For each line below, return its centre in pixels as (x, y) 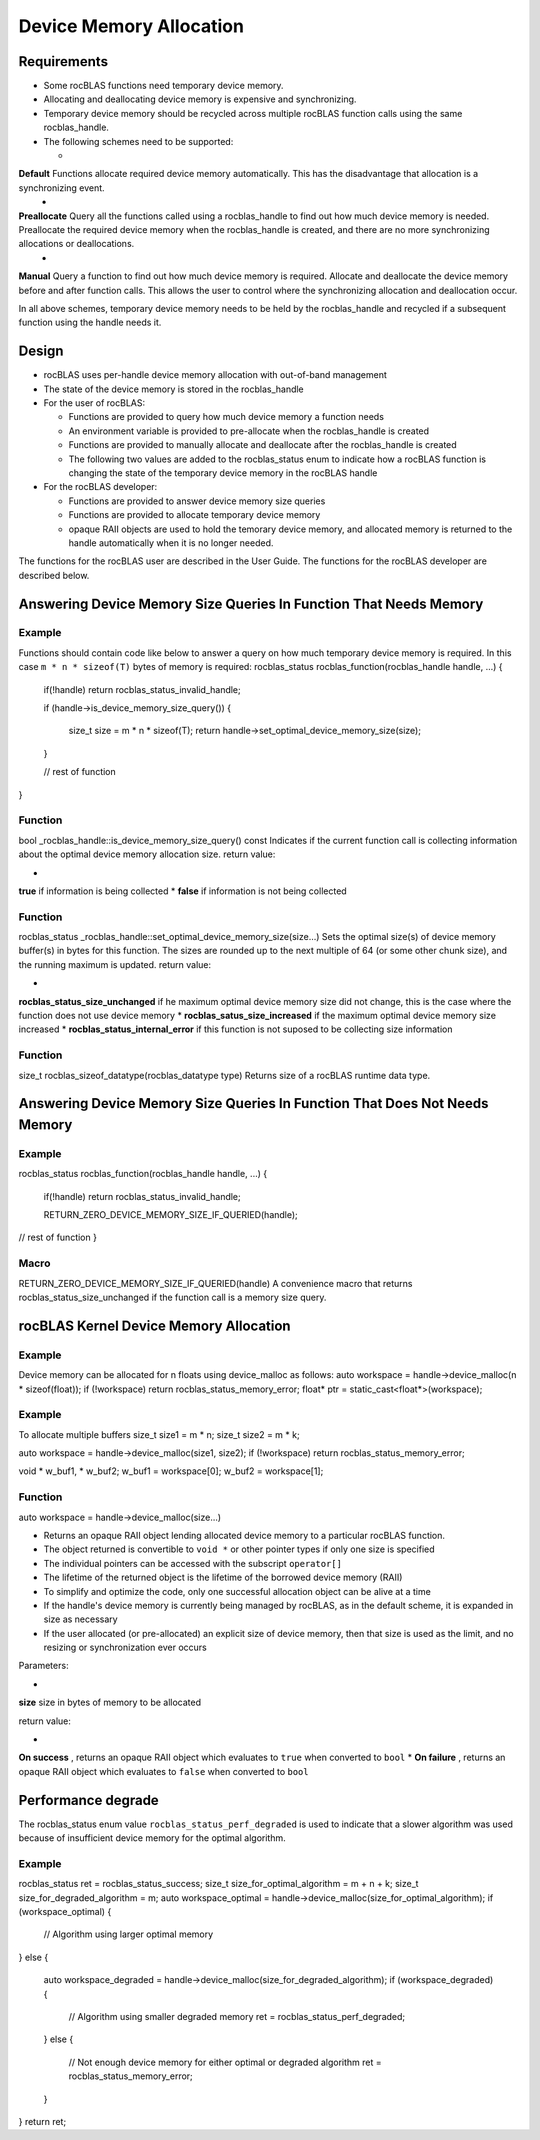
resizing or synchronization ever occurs (125, 1647)
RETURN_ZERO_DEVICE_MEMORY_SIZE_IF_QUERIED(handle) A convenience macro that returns (215, 1283)
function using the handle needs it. (90, 322)
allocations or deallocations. (76, 244)
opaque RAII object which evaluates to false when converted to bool (163, 1771)
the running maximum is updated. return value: (115, 964)
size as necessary (81, 1619)
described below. (54, 575)
